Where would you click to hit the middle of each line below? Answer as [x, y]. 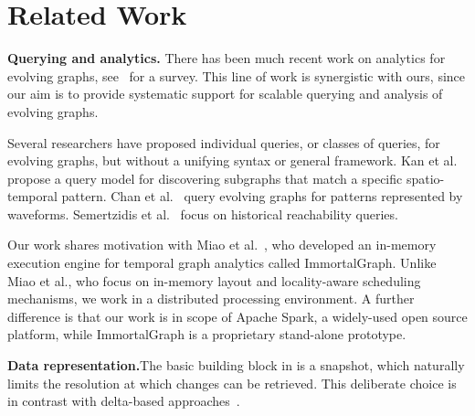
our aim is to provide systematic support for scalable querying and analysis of [225, 94]
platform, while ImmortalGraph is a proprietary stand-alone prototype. [207, 334]
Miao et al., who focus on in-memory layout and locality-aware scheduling [214, 280]
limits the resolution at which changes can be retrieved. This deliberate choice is [232, 383]
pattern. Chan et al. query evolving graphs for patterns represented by [262, 196]
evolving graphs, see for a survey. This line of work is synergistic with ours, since [237, 75]
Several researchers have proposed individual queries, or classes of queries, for [224, 142]
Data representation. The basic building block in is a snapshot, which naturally [236, 365]
